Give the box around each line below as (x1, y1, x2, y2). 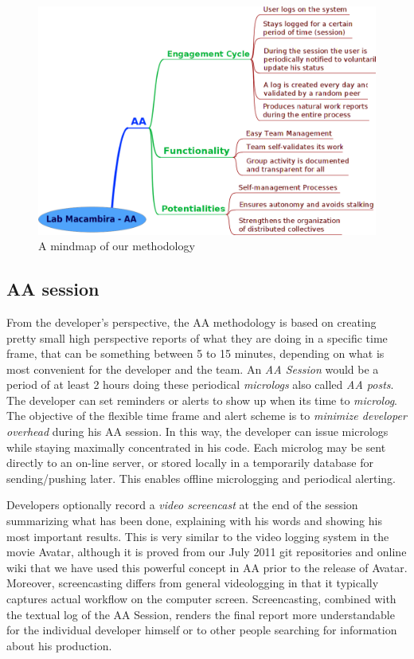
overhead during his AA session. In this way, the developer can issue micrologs (6, 423, 389, 440)
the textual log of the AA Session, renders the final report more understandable (6, 606, 395, 622)
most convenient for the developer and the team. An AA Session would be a (6, 360, 379, 377)
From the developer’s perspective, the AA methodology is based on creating (6, 313, 377, 330)
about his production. (6, 637, 112, 653)
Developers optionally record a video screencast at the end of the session (6, 496, 358, 513)
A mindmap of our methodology (38, 237, 195, 254)
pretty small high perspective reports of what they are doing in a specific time (6, 329, 388, 346)
